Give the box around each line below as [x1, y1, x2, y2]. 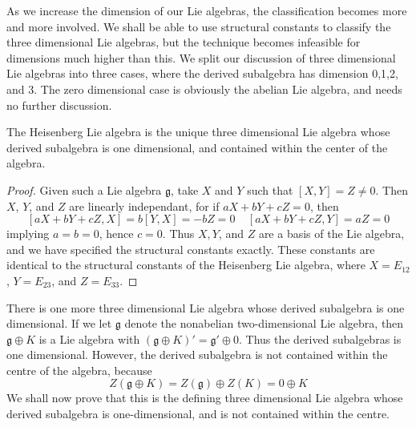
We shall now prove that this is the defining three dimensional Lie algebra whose [6, 389, 403, 406]
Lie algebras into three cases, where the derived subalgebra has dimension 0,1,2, [6, 65, 398, 82]
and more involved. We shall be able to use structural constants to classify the [6, 18, 391, 34]
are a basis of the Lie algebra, [258, 225, 405, 242]
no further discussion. [6, 96, 112, 113]
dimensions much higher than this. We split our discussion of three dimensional [6, 49, 396, 66]
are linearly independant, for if [69, 197, 220, 214]
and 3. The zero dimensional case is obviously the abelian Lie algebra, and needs [6, 80, 402, 97]
